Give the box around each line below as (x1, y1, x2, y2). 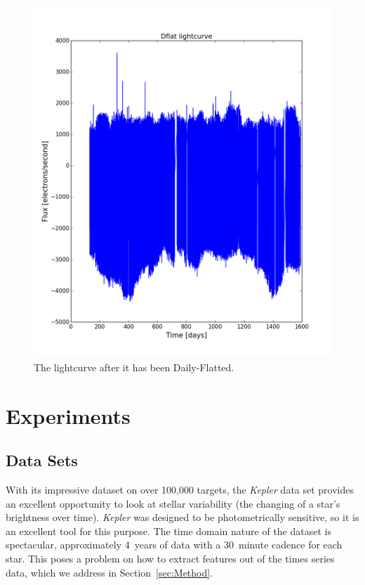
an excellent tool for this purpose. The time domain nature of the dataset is (6, 523, 331, 538)
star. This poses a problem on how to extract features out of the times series (6, 551, 335, 565)
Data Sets (6, 449, 78, 471)
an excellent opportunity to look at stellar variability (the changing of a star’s (6, 496, 340, 510)
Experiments (6, 401, 131, 430)
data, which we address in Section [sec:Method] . (6, 565, 213, 579)
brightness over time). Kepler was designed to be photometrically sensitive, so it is (6, 510, 359, 525)
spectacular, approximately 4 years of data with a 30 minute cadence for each (6, 537, 343, 552)
